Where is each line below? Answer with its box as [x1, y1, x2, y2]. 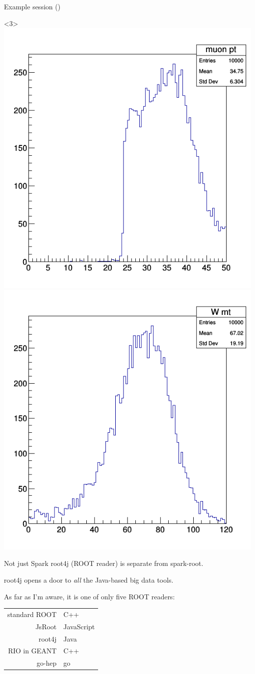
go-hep [36, 658, 57, 668]
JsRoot [35, 621, 57, 631]
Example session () [4, 1, 61, 11]
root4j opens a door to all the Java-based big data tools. [4, 575, 174, 585]
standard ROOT [7, 609, 57, 619]
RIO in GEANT [8, 646, 57, 656]
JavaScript [63, 621, 95, 631]
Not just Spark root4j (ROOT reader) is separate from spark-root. [4, 558, 204, 568]
